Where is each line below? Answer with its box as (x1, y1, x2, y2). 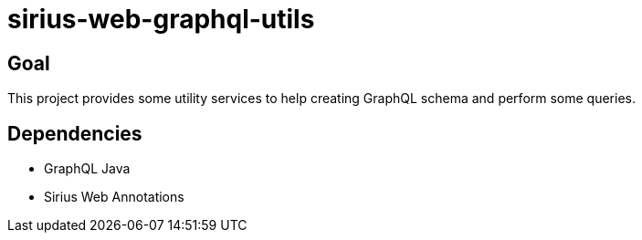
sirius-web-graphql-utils (7, 4, 315, 35)
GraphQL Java (44, 161, 131, 177)
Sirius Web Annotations (44, 189, 184, 205)
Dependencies (7, 121, 142, 145)
